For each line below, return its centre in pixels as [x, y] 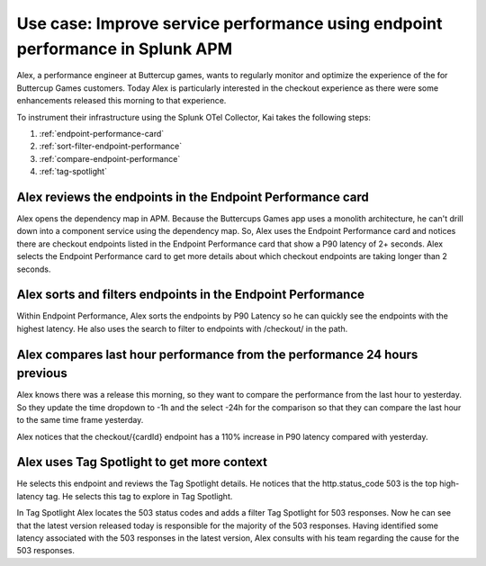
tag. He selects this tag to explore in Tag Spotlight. [139, 496]
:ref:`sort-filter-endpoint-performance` [111, 146]
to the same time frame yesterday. [80, 420]
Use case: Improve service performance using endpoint [229, 23]
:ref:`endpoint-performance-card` [102, 133]
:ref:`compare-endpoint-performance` [110, 158]
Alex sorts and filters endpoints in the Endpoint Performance [190, 295]
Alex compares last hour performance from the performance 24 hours [217, 354]
